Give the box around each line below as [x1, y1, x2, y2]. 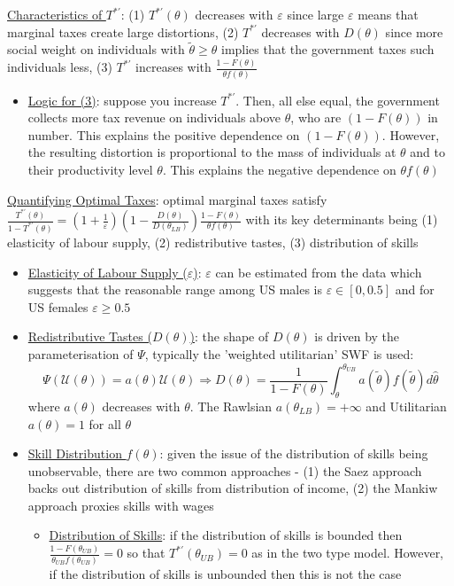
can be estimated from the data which [215, 262, 422, 281]
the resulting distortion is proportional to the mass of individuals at [27, 143, 396, 161]
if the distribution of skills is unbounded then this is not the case [49, 564, 402, 582]
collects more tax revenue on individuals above [27, 108, 281, 127]
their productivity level [27, 160, 153, 178]
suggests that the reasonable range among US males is [27, 280, 323, 299]
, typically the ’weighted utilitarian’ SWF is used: [144, 345, 414, 363]
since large [287, 5, 344, 23]
